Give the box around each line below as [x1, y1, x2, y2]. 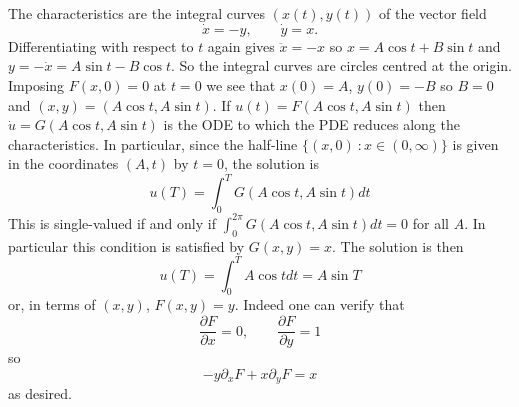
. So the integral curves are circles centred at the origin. [170, 55, 512, 76]
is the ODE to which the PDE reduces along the [163, 114, 460, 135]
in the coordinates [8, 153, 119, 174]
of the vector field [379, 3, 487, 23]
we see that [206, 75, 276, 95]
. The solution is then [332, 235, 464, 256]
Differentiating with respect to [8, 35, 194, 56]
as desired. [8, 383, 72, 404]
